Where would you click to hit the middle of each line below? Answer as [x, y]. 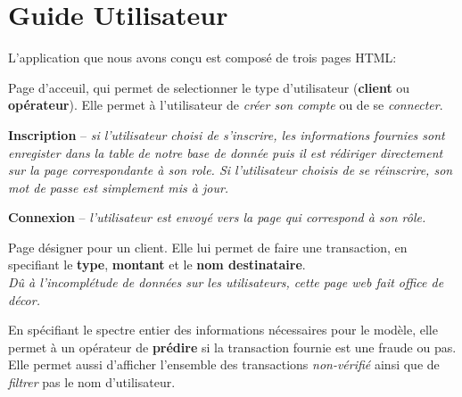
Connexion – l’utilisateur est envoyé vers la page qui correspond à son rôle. [217, 217]
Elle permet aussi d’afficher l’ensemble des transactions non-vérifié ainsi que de [224, 364]
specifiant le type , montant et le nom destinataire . [157, 265]
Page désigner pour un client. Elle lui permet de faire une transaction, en [208, 247]
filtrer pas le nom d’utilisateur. [92, 382]
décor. [24, 299]
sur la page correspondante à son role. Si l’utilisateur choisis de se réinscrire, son [231, 170]
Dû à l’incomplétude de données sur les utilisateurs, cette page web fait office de [226, 282]
